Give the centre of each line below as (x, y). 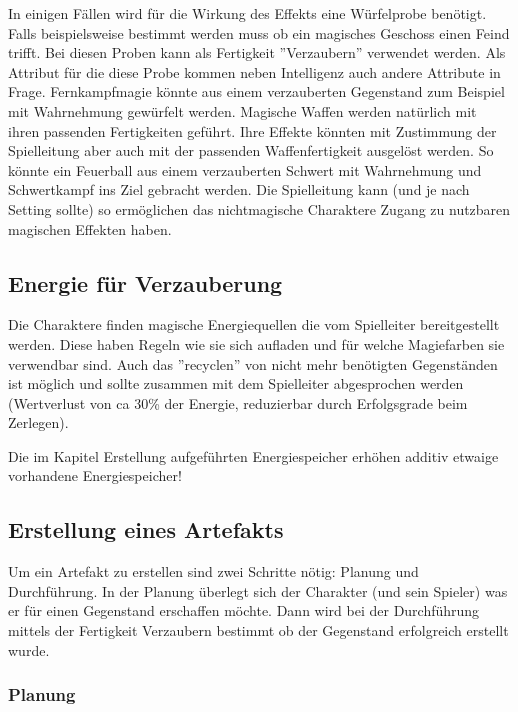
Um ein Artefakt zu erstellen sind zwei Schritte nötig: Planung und (213, 571)
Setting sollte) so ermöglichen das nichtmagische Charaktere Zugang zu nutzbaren (259, 208)
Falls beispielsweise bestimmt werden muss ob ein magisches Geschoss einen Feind (259, 32)
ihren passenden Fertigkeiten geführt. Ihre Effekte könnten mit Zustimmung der (252, 130)
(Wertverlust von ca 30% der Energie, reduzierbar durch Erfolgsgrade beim (238, 402)
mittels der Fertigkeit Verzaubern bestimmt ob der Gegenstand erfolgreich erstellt (258, 630)
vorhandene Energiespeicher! (95, 475)
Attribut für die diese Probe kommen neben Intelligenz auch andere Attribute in (254, 71)
